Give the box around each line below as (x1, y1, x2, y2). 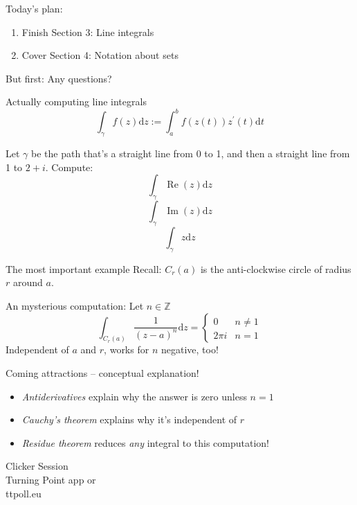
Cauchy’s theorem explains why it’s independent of (21, 412, 237, 427)
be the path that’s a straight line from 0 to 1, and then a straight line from (31, 146, 350, 161)
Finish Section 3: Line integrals (21, 24, 154, 39)
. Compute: (45, 159, 93, 174)
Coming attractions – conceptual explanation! (6, 366, 199, 380)
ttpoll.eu (6, 486, 42, 500)
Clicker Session (6, 459, 68, 473)
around (12, 275, 43, 290)
